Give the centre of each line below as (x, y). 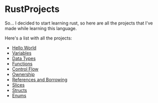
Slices (18, 85)
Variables (22, 53)
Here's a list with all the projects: (38, 38)
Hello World (24, 47)
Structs (19, 90)
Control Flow (25, 69)
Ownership (23, 74)
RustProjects (32, 9)
